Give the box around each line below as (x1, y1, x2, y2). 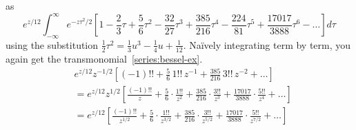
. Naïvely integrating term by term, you (183, 37, 351, 52)
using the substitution (6, 37, 99, 52)
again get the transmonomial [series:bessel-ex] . (6, 51, 203, 65)
